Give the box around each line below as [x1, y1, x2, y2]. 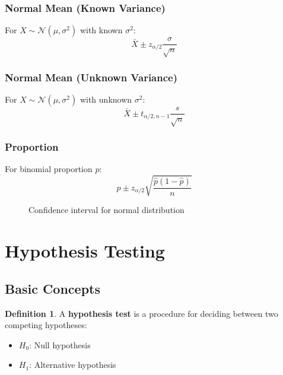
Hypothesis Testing [5, 239, 165, 263]
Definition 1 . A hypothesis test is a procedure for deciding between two [5, 307, 278, 319]
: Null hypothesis [29, 338, 91, 351]
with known [80, 24, 123, 36]
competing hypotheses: [5, 319, 87, 331]
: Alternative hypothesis [29, 358, 116, 371]
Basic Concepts [5, 279, 101, 297]
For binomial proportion [5, 163, 93, 175]
